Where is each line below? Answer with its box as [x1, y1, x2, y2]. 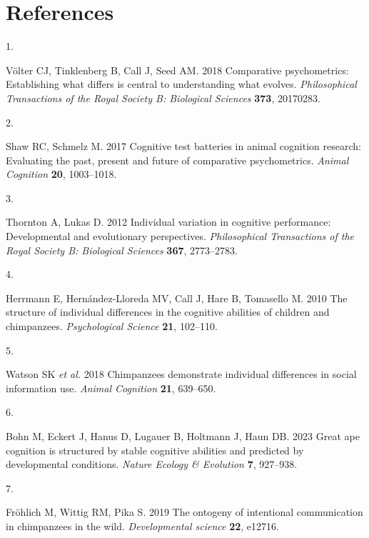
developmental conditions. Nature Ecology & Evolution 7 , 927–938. [6, 457, 298, 472]
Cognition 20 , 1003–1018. [6, 166, 117, 181]
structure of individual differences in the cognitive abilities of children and [6, 304, 330, 319]
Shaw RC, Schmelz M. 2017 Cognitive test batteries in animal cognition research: [6, 139, 361, 154]
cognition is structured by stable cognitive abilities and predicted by [6, 442, 304, 457]
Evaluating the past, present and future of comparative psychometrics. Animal [6, 152, 349, 167]
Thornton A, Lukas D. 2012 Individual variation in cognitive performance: [6, 214, 331, 229]
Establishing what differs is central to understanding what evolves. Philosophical [6, 76, 357, 91]
